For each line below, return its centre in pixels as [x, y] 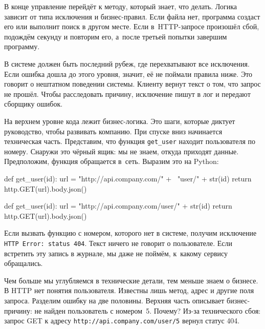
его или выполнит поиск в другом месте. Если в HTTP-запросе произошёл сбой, [132, 26]
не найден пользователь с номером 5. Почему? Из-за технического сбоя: [148, 310]
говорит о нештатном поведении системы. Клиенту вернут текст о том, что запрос [132, 84]
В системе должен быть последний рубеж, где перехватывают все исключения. [127, 63]
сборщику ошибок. [34, 104]
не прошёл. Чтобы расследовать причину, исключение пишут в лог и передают [127, 94]
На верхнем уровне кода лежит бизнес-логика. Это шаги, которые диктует [120, 121]
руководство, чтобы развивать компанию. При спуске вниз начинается [113, 131]
